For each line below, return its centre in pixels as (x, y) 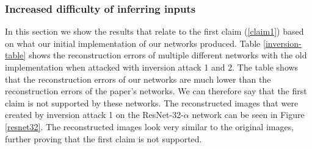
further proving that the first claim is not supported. (103, 138)
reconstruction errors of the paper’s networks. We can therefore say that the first (156, 91)
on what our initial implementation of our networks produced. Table (133, 43)
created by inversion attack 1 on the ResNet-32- (94, 115)
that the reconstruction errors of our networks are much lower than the (138, 79)
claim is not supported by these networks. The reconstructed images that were (152, 102)
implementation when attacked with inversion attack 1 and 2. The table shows (152, 67)
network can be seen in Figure (248, 115)
